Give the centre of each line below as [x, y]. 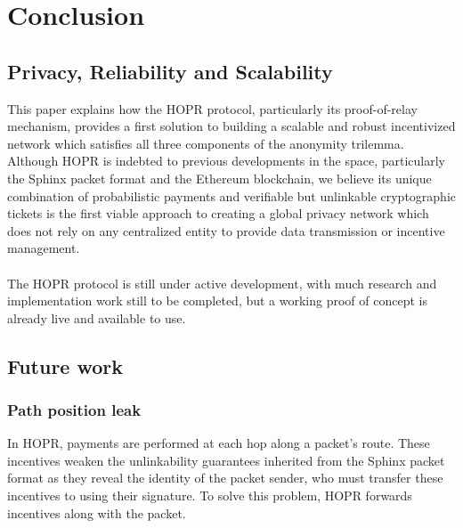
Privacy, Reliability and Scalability [170, 71]
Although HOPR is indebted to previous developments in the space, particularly [227, 161]
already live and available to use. [97, 317]
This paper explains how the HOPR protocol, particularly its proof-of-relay [212, 108]
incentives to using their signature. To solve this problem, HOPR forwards [210, 496]
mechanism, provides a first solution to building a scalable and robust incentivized [231, 126]
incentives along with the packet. [97, 512]
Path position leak [74, 410]
